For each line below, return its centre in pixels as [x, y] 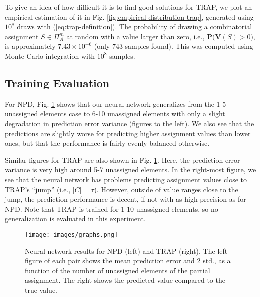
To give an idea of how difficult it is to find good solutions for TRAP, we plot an [128, 7]
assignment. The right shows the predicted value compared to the [125, 280]
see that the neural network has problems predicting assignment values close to [126, 179]
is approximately [30, 46]
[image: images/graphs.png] [71, 235]
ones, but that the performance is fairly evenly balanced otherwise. [107, 143]
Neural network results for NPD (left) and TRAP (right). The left [126, 251]
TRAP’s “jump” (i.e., [38, 189]
